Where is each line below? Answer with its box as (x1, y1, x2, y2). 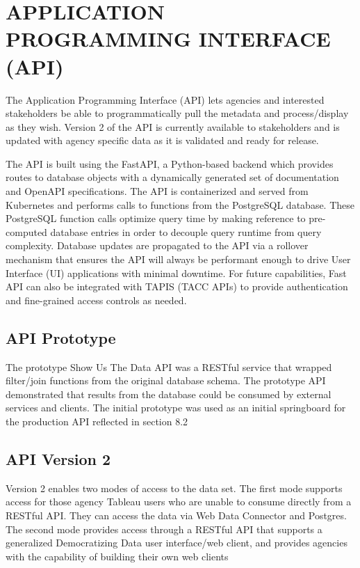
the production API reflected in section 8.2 (6, 413, 188, 428)
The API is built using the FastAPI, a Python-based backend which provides (6, 156, 334, 171)
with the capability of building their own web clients (6, 549, 229, 563)
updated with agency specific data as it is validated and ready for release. (6, 133, 319, 148)
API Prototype (6, 326, 116, 348)
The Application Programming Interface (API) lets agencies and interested (6, 92, 325, 106)
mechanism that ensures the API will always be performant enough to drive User (6, 252, 351, 267)
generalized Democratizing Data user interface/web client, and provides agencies (6, 535, 347, 550)
